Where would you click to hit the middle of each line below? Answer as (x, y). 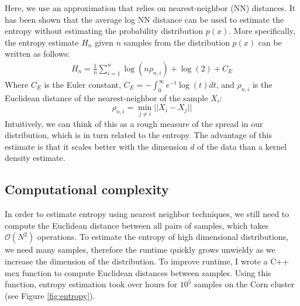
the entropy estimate (42, 42)
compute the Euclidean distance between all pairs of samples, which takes (137, 225)
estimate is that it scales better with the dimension (96, 146)
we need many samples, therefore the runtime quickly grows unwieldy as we (140, 250)
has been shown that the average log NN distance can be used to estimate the (144, 19)
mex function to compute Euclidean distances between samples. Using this (138, 272)
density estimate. (35, 158)
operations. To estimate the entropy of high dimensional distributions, (163, 237)
